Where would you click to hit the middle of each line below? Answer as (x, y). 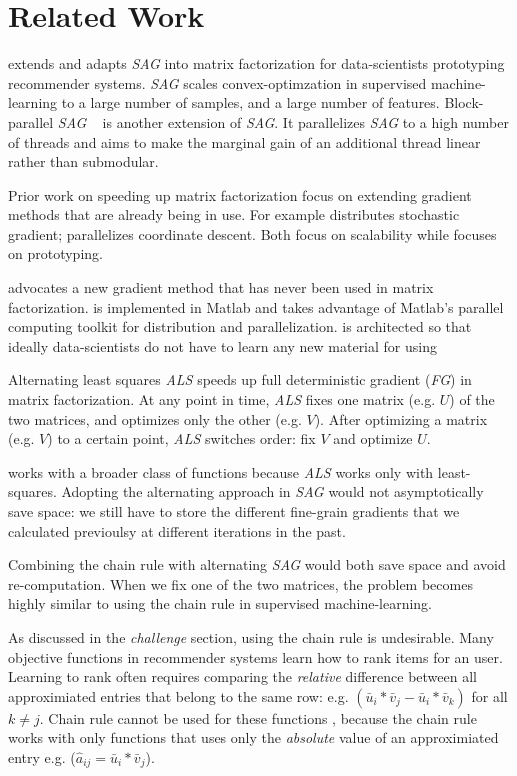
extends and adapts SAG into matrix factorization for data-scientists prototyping (256, 63)
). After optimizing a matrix (401, 418)
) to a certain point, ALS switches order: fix (181, 438)
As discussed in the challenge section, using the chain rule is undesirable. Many (251, 636)
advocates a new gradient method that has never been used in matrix (221, 287)
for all (489, 695)
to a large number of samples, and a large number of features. (250, 102)
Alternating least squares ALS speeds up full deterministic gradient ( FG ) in (240, 379)
